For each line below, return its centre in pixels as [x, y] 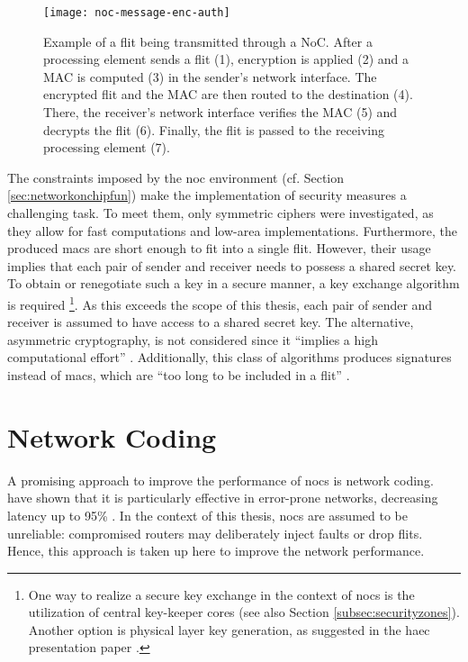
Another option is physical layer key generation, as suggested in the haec [229, 629]
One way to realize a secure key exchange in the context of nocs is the [221, 594]
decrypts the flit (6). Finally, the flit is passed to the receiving [214, 129]
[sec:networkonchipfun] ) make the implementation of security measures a [207, 195]
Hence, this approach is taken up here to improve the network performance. [216, 551]
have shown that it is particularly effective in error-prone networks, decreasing [223, 498]
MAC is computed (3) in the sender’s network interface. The [210, 76]
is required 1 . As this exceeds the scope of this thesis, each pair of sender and [220, 303]
